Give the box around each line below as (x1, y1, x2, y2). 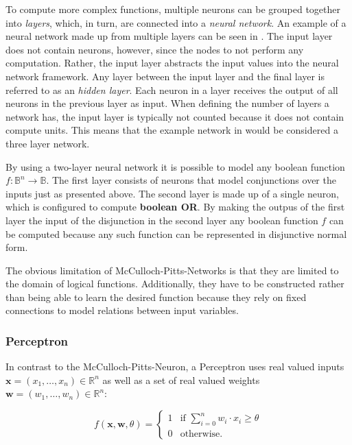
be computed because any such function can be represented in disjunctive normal (5, 226, 347, 241)
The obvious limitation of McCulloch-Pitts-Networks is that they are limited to (5, 263, 339, 277)
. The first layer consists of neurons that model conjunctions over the (46, 173, 336, 187)
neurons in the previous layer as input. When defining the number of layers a (5, 96, 329, 110)
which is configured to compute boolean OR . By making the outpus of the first (5, 200, 345, 214)
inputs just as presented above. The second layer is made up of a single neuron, (5, 186, 339, 200)
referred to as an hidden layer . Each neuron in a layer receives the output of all (5, 82, 338, 97)
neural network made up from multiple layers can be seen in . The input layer (5, 29, 333, 43)
